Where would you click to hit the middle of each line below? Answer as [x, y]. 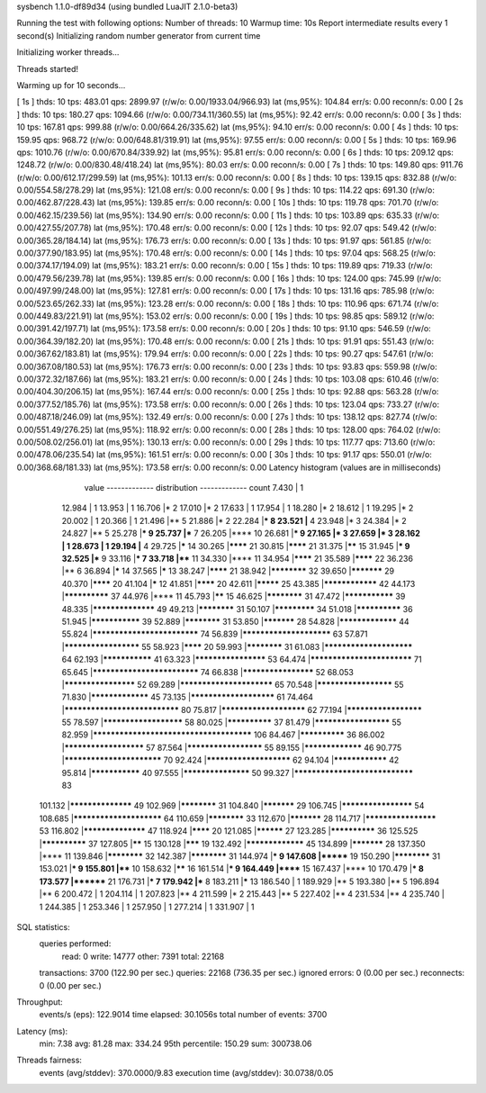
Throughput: [40, 1002]
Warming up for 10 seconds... [71, 85]
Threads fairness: [49, 1060]
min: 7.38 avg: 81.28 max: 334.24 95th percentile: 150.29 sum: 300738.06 [175, 1043]
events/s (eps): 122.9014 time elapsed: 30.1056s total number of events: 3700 [183, 1015]
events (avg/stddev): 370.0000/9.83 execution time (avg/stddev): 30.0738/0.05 [186, 1072]
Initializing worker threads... [68, 52]
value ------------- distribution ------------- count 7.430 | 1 [194, 488]
